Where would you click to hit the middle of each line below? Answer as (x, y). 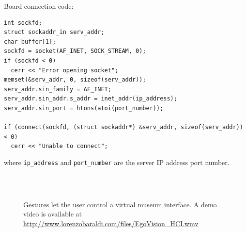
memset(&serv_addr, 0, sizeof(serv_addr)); (75, 80)
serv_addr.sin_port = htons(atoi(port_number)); (84, 108)
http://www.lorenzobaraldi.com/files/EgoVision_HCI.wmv (111, 223)
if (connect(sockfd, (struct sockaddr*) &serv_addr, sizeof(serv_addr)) (123, 127)
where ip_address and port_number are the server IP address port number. (117, 162)
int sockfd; (23, 23)
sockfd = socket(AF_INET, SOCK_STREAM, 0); (75, 51)
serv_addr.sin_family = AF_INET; (58, 89)
